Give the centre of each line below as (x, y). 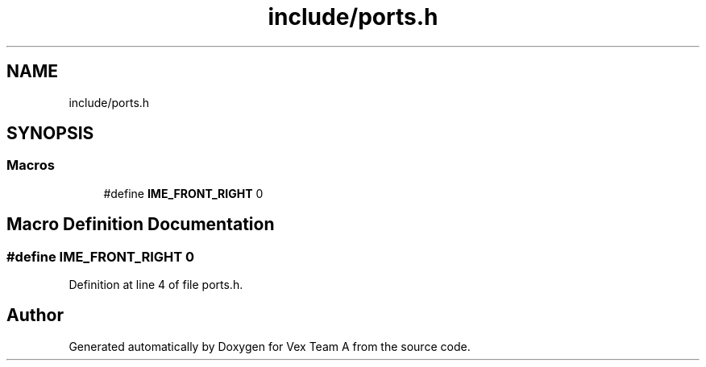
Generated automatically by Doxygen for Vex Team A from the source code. (270, 346)
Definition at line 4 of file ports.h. (156, 285)
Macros (31, 165)
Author (35, 315)
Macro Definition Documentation (141, 225)
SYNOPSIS (50, 134)
